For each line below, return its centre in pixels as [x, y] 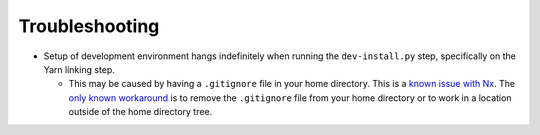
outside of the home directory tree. [140, 112]
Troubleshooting [89, 26]
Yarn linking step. [79, 69]
